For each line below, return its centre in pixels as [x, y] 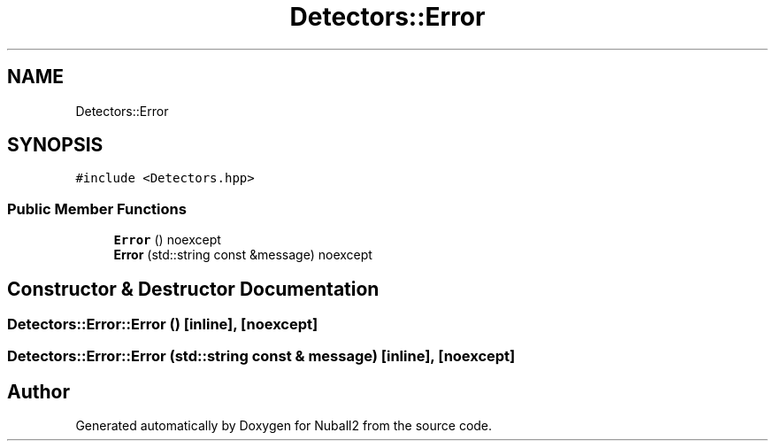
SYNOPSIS [55, 145]
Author [38, 391]
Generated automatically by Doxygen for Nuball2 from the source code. [284, 426]
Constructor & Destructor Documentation [193, 289]
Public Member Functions [97, 209]
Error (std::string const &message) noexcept [243, 255]
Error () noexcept [167, 240]
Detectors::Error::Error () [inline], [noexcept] [163, 324]
